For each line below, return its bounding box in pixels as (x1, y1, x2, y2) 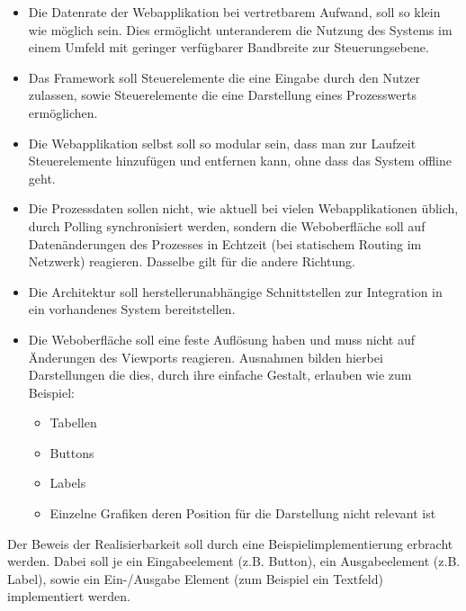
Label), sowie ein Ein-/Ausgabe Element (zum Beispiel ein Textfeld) (7, 569, 383, 588)
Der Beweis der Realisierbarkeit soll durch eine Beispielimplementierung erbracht (7, 534, 453, 553)
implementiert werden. (7, 587, 130, 606)
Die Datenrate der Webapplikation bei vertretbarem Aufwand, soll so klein (28, 3, 441, 21)
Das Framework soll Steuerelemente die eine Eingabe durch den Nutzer (28, 67, 421, 86)
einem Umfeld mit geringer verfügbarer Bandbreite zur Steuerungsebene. (28, 38, 429, 57)
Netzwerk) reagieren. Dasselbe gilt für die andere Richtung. (28, 252, 355, 271)
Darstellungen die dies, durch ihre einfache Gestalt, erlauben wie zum (28, 365, 412, 384)
